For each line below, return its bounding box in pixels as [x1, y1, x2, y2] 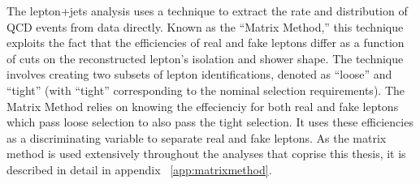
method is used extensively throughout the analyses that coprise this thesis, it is [6, 145, 406, 162]
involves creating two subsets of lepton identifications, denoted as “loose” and [6, 66, 392, 83]
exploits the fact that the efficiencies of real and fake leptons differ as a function [6, 34, 405, 51]
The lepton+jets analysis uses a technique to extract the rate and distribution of [6, 2, 408, 19]
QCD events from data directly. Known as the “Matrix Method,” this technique [6, 18, 404, 35]
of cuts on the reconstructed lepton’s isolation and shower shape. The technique [6, 49, 404, 66]
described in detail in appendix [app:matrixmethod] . [6, 160, 272, 178]
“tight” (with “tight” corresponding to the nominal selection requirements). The [6, 81, 405, 98]
